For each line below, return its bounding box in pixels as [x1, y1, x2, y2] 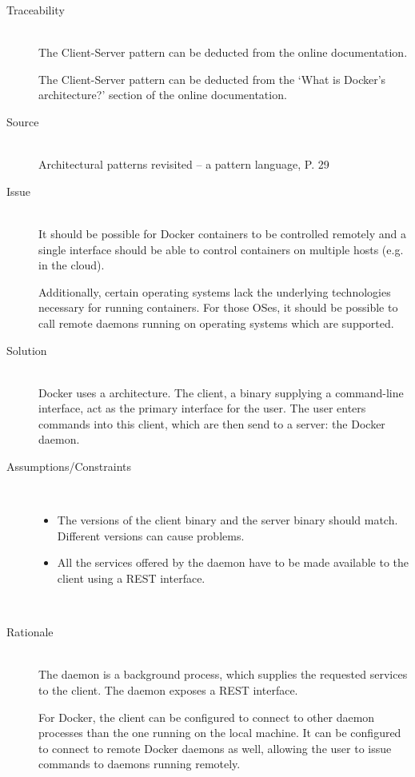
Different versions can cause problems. [57, 527, 245, 544]
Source [6, 113, 39, 129]
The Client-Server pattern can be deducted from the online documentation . [38, 44, 408, 61]
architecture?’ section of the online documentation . [38, 86, 287, 103]
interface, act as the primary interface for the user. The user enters [38, 400, 366, 416]
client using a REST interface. [57, 570, 206, 587]
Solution [6, 341, 47, 358]
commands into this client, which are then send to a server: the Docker [38, 415, 385, 432]
